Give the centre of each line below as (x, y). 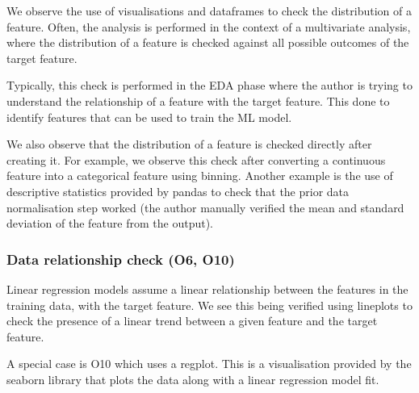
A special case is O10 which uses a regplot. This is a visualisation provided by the (209, 364)
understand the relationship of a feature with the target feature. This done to (198, 100)
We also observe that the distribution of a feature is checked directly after (189, 144)
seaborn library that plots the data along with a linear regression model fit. (193, 379)
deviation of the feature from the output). (110, 223)
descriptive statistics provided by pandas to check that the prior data (178, 191)
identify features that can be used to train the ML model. (149, 117)
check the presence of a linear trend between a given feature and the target (192, 321)
